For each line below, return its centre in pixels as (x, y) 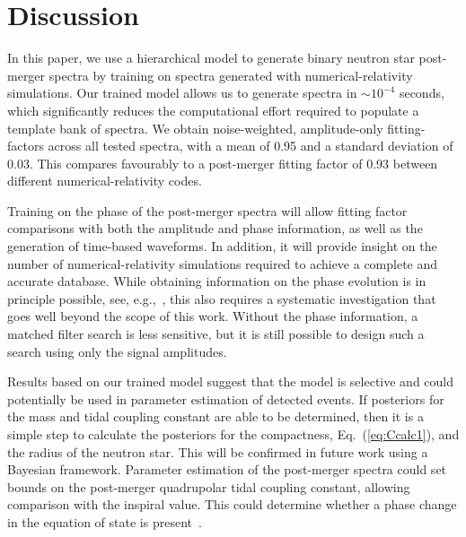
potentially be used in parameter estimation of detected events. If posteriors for (226, 398)
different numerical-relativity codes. (105, 181)
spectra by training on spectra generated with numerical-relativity (231, 75)
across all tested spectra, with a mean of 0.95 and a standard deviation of (251, 146)
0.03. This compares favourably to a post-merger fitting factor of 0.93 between (223, 163)
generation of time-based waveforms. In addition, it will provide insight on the (222, 246)
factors (26, 146)
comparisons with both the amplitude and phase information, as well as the (215, 228)
